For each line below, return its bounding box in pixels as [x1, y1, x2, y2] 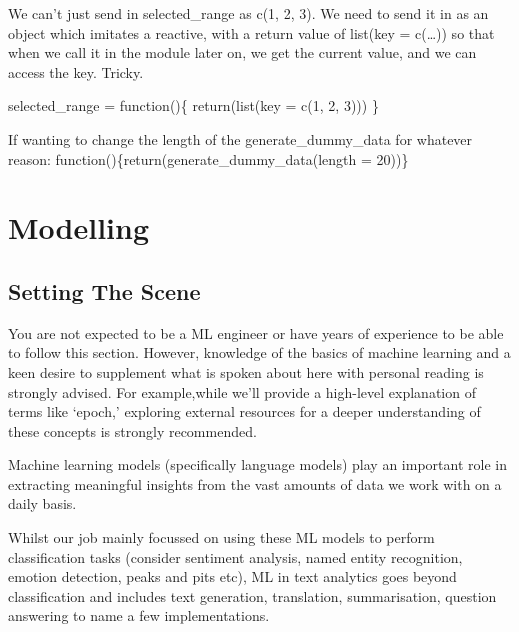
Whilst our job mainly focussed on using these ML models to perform [8, 527, 435, 548]
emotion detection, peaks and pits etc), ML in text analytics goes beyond [8, 566, 457, 587]
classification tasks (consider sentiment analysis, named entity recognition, [8, 546, 463, 567]
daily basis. [8, 493, 77, 514]
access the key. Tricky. [8, 61, 144, 82]
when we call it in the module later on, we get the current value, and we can [8, 42, 477, 63]
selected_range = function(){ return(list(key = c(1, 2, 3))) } [8, 95, 379, 116]
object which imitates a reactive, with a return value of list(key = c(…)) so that [8, 22, 495, 43]
